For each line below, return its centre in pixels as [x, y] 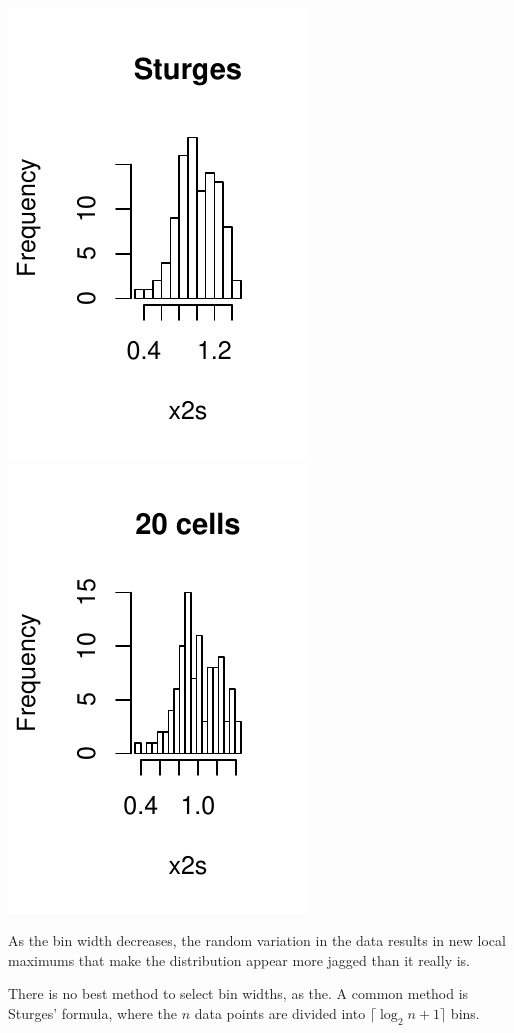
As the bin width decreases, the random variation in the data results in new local [257, 940]
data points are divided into [280, 1012]
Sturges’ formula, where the [92, 1012]
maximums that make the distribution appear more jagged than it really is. [239, 959]
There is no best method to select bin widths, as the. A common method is [238, 993]
